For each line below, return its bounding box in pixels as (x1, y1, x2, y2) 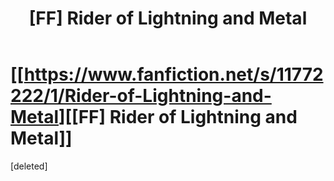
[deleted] (10, 160, 48, 172)
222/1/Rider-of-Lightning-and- (10, 85, 272, 107)
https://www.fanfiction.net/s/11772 (23, 63, 324, 86)
